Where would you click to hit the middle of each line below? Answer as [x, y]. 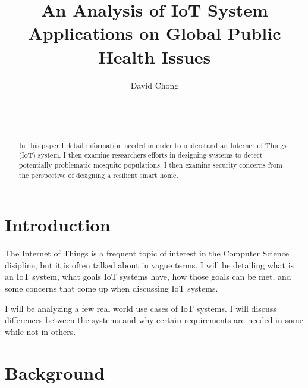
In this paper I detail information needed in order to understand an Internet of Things [153, 145]
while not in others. [40, 331]
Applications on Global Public [155, 33]
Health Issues [155, 56]
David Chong [155, 85]
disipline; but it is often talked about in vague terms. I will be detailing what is [150, 265]
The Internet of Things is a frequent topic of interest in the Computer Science [147, 253]
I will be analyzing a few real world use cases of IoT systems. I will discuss [141, 308]
